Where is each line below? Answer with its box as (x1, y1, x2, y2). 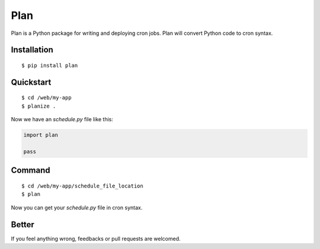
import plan (23, 132, 59, 138)
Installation (11, 45, 53, 55)
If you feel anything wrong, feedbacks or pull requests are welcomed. (11, 235, 181, 242)
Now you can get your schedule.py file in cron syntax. (11, 204, 143, 211)
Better (11, 219, 35, 229)
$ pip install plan (21, 62, 78, 69)
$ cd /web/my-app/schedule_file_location (21, 182, 143, 189)
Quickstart (11, 77, 52, 87)
